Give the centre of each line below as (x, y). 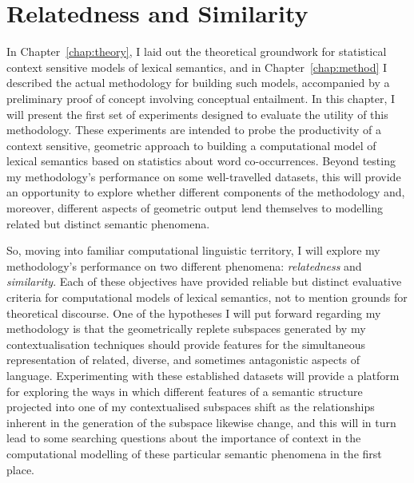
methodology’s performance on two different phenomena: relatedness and (184, 265)
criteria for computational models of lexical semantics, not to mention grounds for (207, 297)
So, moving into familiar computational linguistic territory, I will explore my (193, 250)
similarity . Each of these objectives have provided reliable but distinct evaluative (204, 281)
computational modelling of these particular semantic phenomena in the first (194, 453)
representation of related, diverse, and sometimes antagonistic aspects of (183, 360)
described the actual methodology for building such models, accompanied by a (198, 83)
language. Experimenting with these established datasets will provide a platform (203, 375)
